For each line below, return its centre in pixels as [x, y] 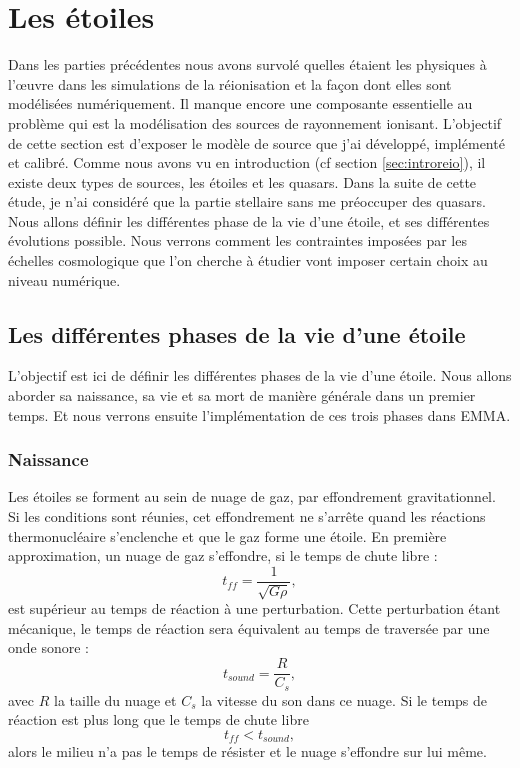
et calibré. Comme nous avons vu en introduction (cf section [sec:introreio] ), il [247, 162]
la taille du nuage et [115, 699]
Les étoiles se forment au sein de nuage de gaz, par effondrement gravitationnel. [252, 496]
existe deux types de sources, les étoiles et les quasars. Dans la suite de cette [242, 181]
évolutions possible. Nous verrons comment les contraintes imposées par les [237, 240]
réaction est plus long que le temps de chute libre [158, 719]
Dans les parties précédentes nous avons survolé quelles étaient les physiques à [247, 64]
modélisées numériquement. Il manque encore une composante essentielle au [240, 103]
